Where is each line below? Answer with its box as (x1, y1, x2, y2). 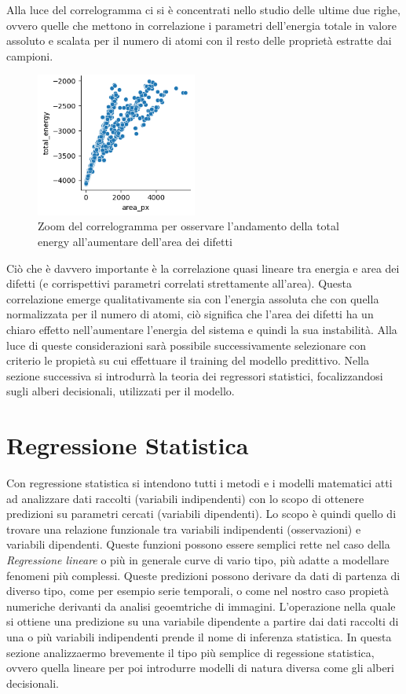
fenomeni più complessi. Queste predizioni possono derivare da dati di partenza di (6, 567, 401, 583)
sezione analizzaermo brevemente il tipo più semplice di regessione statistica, (6, 644, 375, 660)
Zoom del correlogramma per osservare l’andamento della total (38, 218, 339, 234)
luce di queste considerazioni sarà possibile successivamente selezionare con (6, 336, 367, 353)
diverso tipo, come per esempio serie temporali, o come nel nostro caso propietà (6, 582, 390, 599)
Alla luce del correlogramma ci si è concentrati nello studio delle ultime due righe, (6, 2, 401, 17)
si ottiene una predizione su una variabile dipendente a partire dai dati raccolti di (6, 613, 399, 630)
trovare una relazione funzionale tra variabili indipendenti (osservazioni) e (6, 520, 361, 537)
